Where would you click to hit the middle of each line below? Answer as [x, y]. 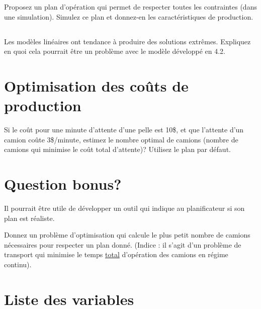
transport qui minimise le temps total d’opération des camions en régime [116, 254]
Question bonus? [63, 184]
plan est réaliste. [29, 218]
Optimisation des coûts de [96, 85]
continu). [18, 264]
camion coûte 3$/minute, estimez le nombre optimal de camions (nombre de [121, 139]
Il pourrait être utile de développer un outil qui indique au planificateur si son [124, 208]
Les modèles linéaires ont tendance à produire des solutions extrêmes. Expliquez [127, 41]
